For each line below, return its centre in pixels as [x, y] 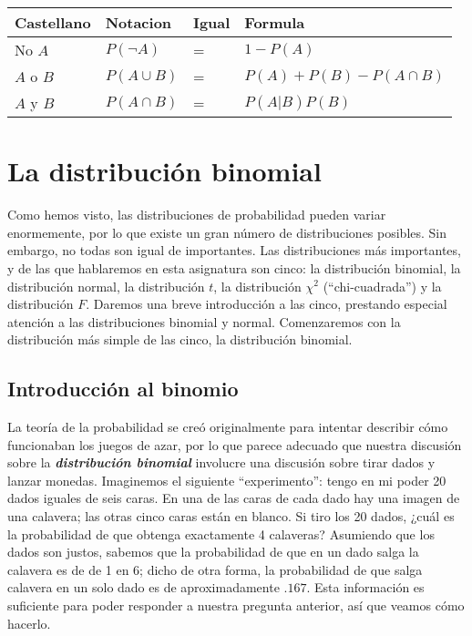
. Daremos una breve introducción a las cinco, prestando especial [267, 304]
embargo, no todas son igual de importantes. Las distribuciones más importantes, [234, 250]
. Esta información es [365, 587]
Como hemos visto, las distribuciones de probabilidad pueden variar [197, 215]
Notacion [139, 22]
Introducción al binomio [123, 389]
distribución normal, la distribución [106, 286]
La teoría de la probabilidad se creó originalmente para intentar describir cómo [228, 427]
